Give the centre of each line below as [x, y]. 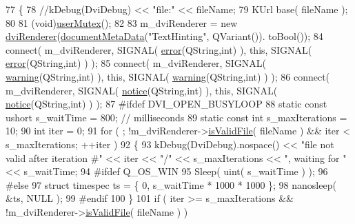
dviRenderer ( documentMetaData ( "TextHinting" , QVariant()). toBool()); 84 [164, 36]
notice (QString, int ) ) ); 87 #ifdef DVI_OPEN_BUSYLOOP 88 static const [166, 104]
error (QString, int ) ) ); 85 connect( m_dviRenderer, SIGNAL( [136, 63]
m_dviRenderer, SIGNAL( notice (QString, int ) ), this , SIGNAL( [142, 90]
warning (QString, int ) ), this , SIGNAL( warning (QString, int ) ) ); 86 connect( [168, 76]
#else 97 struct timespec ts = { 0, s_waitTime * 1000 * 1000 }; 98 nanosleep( [171, 184]
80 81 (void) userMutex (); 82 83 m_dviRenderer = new [122, 22]
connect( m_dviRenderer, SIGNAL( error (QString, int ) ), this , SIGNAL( [159, 49]
